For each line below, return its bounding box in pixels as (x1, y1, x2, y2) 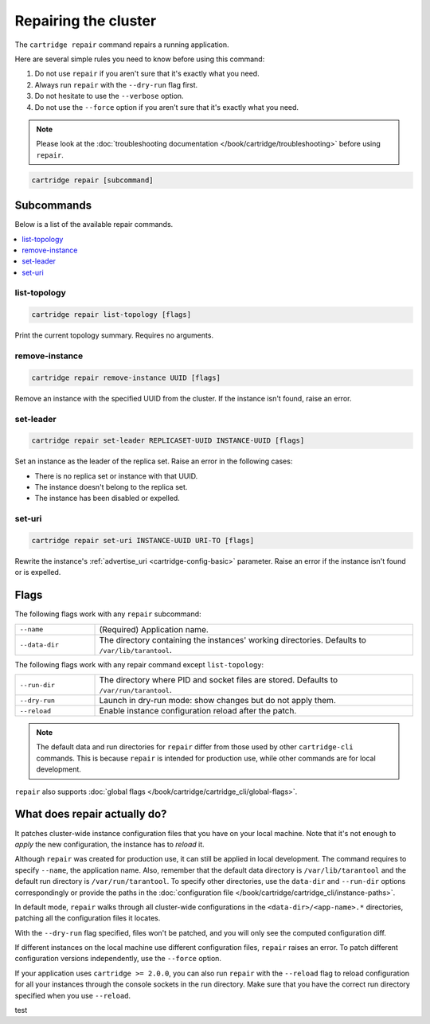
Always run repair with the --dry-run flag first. (34, 80, 198, 89)
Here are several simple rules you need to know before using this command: (14, 54, 265, 64)
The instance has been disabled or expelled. (34, 494, 181, 503)
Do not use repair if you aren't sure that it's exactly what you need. (34, 68, 260, 79)
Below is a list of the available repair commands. (14, 220, 174, 229)
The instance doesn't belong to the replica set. (34, 483, 188, 492)
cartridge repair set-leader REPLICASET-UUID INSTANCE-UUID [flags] (31, 436, 305, 445)
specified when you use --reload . (14, 991, 131, 1000)
